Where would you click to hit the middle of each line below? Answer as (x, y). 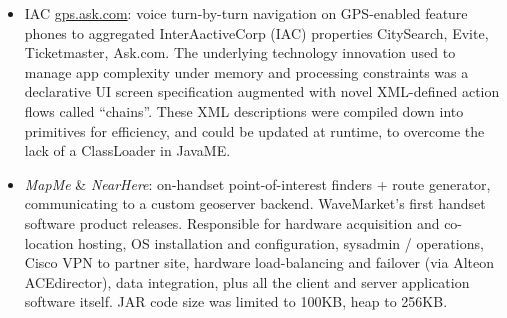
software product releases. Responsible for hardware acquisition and (232, 222)
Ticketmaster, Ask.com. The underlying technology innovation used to (240, 52)
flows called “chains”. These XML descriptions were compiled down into (244, 110)
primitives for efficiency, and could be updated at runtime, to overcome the (254, 130)
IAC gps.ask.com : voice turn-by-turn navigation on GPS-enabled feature (246, 13)
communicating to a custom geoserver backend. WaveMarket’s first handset (255, 203)
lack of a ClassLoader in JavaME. (127, 150)
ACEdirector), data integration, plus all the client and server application (247, 281)
